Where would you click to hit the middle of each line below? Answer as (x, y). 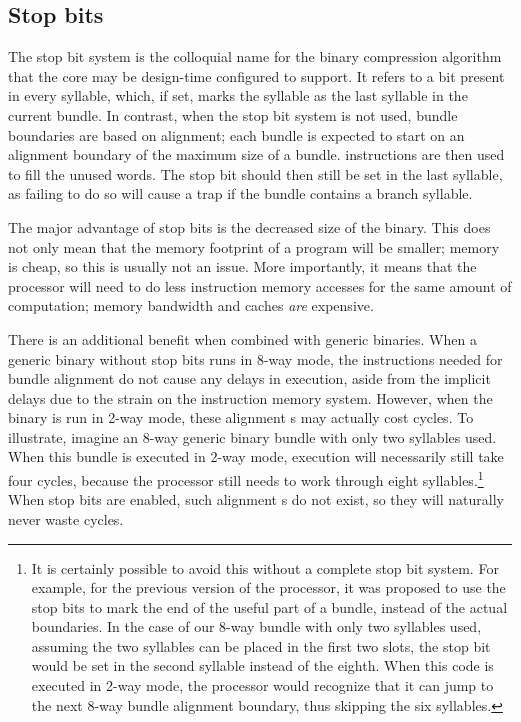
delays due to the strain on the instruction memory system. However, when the (250, 397)
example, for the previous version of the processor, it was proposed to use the (268, 587)
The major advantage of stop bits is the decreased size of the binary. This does (249, 226)
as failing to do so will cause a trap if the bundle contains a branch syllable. (240, 193)
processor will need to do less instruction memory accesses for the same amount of (260, 285)
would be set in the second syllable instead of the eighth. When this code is (262, 665)
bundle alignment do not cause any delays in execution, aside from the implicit (249, 378)
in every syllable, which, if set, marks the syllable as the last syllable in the (238, 95)
